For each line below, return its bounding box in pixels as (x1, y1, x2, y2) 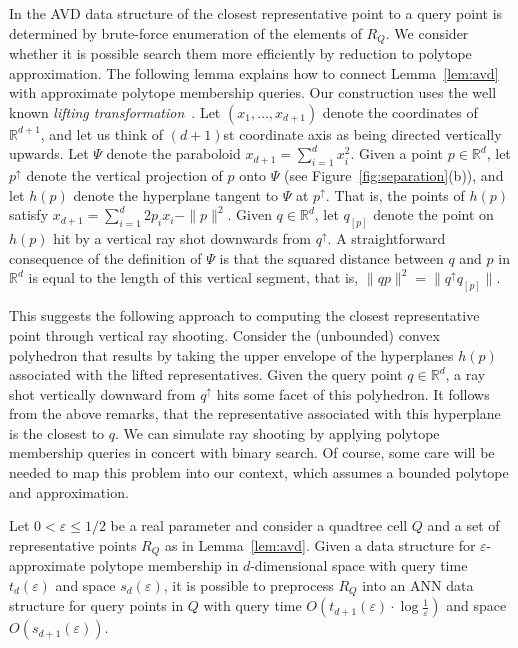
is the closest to (9, 422, 105, 443)
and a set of (427, 515, 500, 536)
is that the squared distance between (219, 247, 444, 268)
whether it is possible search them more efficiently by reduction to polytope (9, 43, 472, 64)
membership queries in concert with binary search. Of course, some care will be (9, 442, 495, 463)
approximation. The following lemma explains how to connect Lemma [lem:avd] (9, 62, 499, 83)
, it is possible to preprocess (163, 574, 334, 595)
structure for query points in (9, 595, 184, 616)
